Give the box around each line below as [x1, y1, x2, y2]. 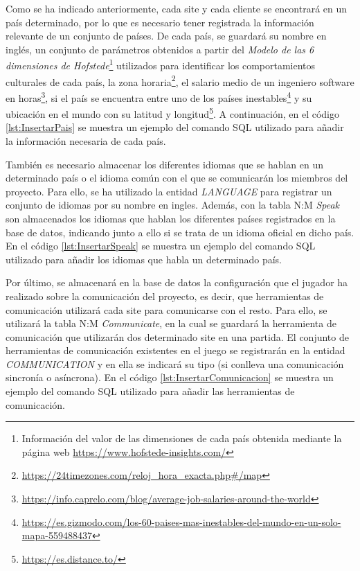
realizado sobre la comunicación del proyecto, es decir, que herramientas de [6, 288, 324, 303]
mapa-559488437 [21, 528, 92, 543]
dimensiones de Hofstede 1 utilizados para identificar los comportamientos [6, 56, 316, 73]
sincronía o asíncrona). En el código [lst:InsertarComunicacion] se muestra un [6, 370, 334, 385]
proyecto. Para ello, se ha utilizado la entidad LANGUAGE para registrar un [6, 184, 332, 198]
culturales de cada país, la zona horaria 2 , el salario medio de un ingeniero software [6, 72, 354, 89]
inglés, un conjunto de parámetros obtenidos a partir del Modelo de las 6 [6, 42, 314, 56]
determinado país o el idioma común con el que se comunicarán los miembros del [6, 170, 348, 185]
